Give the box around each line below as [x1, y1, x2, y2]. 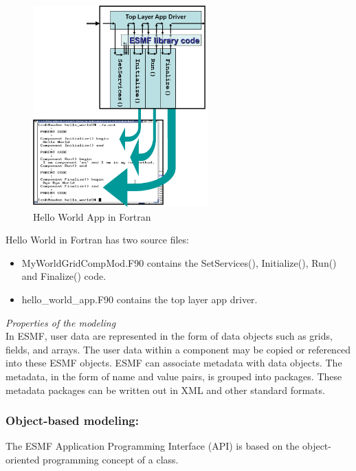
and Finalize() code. [21, 269, 107, 283]
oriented [5, 452, 40, 466]
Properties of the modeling [5, 315, 116, 329]
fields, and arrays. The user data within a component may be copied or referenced [5, 342, 351, 356]
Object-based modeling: [5, 412, 139, 429]
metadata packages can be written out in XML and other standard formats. [5, 382, 325, 397]
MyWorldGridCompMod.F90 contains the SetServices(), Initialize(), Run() [21, 255, 337, 270]
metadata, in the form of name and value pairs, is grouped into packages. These [5, 369, 342, 383]
